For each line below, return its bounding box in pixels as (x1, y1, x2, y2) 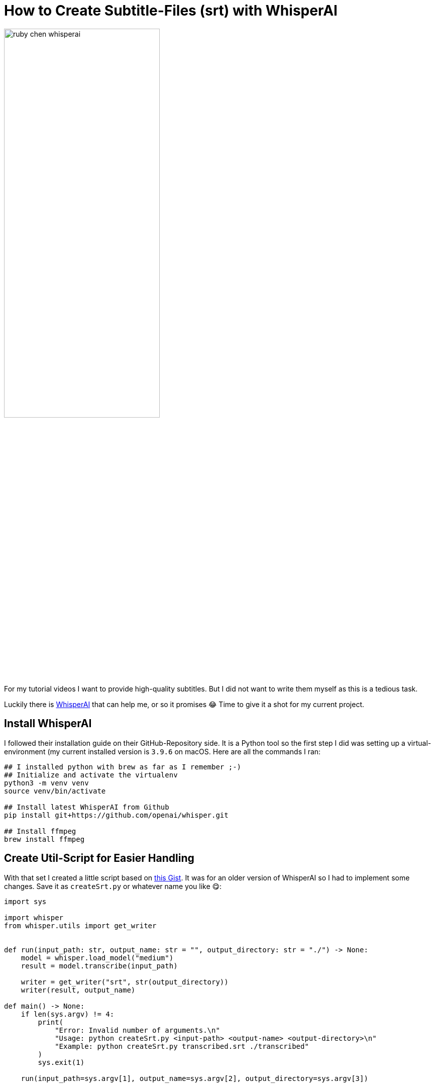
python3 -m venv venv (4, 778, 89, 787)
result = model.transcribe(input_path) (21, 961, 178, 970)
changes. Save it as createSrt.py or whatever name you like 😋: (4, 881, 222, 891)
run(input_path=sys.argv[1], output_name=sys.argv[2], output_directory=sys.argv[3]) (21, 1074, 368, 1082)
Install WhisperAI (4, 717, 92, 730)
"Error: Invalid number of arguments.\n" (55, 1026, 220, 1034)
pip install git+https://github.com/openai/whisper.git (4, 811, 229, 819)
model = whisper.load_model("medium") (21, 953, 174, 962)
